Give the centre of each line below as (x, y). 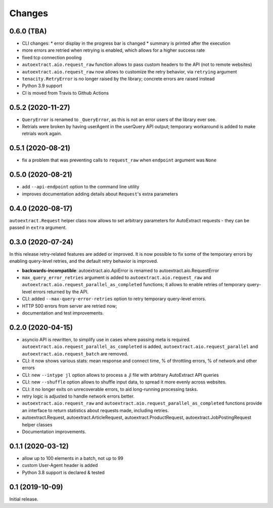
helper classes (37, 424)
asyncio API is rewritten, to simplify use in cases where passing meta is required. (106, 339)
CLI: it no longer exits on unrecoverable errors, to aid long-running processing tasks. (110, 389)
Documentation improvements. (54, 432)
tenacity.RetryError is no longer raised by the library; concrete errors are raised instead (118, 79)
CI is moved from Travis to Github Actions (65, 93)
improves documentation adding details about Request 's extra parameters (100, 194)
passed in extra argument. (38, 227)
